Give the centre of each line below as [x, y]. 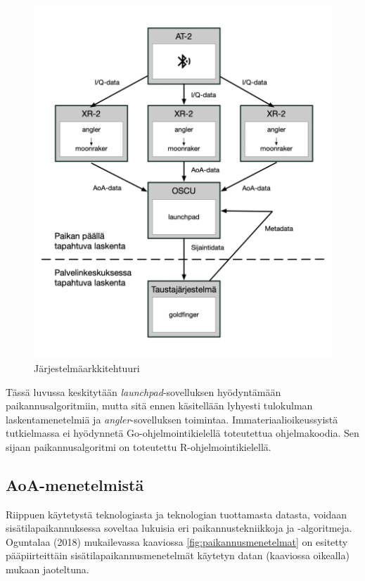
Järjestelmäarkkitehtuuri [87, 368]
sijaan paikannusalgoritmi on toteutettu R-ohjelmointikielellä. [139, 446]
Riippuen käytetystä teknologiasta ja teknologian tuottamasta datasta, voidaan [177, 514]
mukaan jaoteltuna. [47, 569]
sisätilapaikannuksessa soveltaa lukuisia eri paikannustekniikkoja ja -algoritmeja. [179, 528]
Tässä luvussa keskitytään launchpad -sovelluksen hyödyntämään [143, 391]
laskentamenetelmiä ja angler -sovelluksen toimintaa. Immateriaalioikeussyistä [172, 419]
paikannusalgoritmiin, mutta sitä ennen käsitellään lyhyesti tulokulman [159, 406]
